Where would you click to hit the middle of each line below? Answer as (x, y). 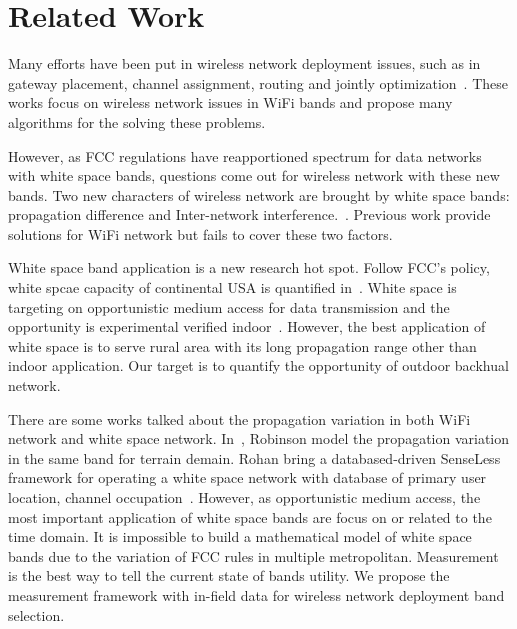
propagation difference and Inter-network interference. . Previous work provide (249, 214)
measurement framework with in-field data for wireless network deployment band (256, 594)
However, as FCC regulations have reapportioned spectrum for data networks (245, 155)
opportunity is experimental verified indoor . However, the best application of (247, 326)
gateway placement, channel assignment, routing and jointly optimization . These (258, 82)
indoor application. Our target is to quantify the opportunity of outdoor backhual (258, 365)
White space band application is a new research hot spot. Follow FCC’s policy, (249, 267)
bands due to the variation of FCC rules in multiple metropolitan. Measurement (253, 555)
